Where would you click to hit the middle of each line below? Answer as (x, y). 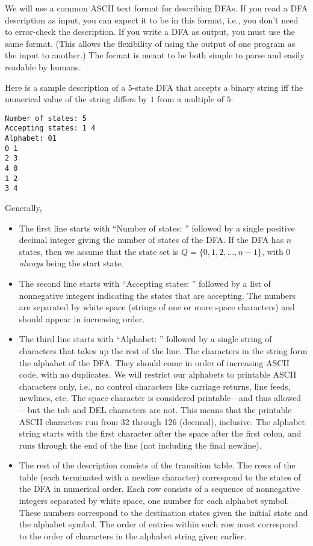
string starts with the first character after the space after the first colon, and (160, 433)
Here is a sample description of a (65, 87)
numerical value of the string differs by (76, 99)
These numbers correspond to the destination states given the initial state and (163, 512)
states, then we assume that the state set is (99, 251)
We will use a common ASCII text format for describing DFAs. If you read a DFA (156, 8)
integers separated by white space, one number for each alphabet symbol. (154, 501)
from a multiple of (191, 99)
